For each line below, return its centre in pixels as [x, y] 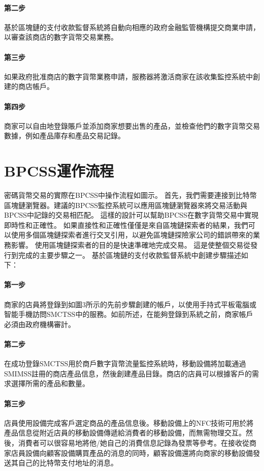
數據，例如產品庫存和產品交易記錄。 [64, 136]
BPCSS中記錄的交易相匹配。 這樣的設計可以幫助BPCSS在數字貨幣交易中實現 [131, 215]
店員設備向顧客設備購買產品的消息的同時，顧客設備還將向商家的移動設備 [132, 452]
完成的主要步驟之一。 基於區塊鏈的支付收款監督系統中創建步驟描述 [129, 255]
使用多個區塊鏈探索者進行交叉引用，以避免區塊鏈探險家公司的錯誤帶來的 [132, 235]
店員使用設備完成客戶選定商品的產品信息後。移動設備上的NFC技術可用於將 [129, 422]
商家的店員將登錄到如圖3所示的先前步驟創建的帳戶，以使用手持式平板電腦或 [130, 304]
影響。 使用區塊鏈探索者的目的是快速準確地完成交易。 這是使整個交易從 [131, 245]
